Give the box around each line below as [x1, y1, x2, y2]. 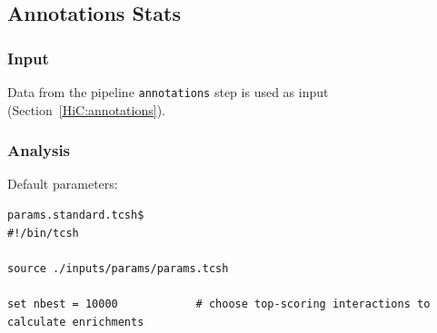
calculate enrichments [7, 315, 144, 328]
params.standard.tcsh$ [7, 209, 144, 222]
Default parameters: [7, 174, 118, 193]
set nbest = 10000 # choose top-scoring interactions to [7, 298, 431, 311]
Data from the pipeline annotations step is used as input [7, 83, 329, 101]
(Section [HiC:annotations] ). [7, 100, 165, 119]
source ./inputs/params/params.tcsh [7, 261, 229, 275]
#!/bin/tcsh [7, 226, 79, 240]
